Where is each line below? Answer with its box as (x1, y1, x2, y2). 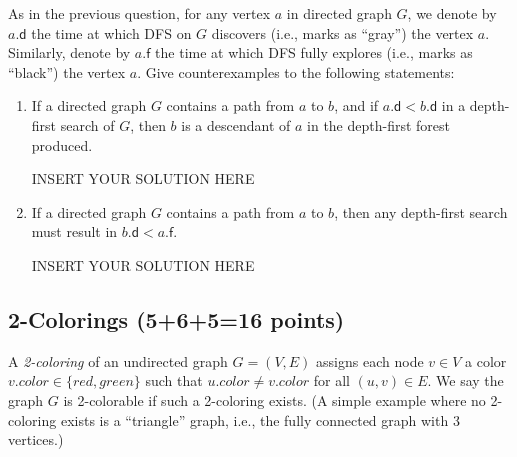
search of (60, 114, 115, 135)
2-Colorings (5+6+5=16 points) (8, 303, 345, 334)
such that (145, 370, 203, 391)
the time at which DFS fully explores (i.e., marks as (155, 42, 473, 63)
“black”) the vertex (8, 61, 126, 82)
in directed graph (286, 3, 392, 23)
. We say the (427, 370, 504, 391)
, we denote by (407, 3, 497, 23)
